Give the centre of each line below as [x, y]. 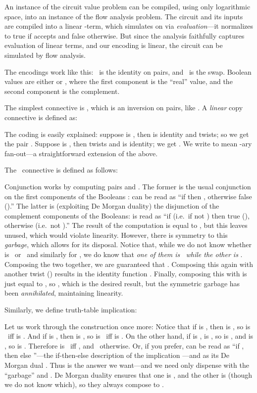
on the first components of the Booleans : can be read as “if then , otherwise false [128, 196]
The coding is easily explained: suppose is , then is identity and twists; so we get [127, 134]
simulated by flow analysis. [45, 55]
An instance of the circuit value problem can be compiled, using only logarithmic [128, 6]
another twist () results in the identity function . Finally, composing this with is [126, 274]
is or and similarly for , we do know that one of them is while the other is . [124, 254]
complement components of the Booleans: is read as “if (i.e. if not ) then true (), [127, 215]
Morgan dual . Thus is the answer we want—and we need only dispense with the [127, 365]
